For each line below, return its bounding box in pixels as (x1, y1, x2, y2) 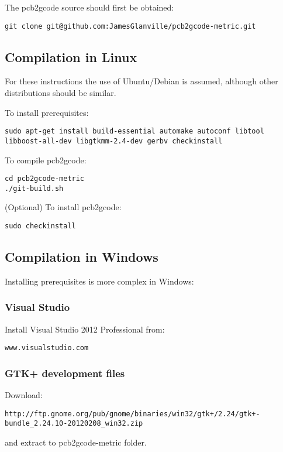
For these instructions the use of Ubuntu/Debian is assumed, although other (5, 75, 278, 87)
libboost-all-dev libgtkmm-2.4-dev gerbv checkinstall (5, 136, 223, 145)
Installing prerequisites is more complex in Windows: (5, 275, 194, 287)
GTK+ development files (5, 365, 125, 380)
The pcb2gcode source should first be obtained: (5, 1, 174, 13)
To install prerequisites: (5, 106, 89, 118)
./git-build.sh (5, 184, 64, 193)
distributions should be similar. (5, 87, 116, 99)
